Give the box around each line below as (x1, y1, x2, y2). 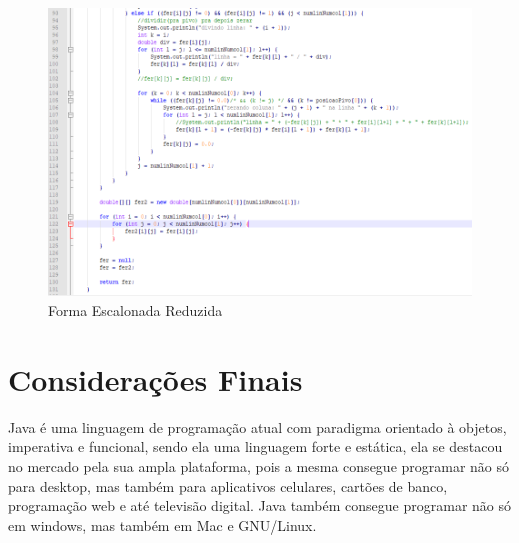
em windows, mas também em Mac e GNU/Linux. (8, 514, 317, 535)
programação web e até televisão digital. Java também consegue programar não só (8, 495, 512, 516)
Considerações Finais (8, 358, 303, 399)
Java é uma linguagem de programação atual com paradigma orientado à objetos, (8, 416, 507, 437)
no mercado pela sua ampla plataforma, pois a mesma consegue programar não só (8, 455, 510, 476)
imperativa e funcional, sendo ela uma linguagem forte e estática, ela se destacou (8, 436, 503, 457)
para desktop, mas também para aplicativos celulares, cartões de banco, (8, 475, 448, 496)
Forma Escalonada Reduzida (48, 300, 223, 321)
